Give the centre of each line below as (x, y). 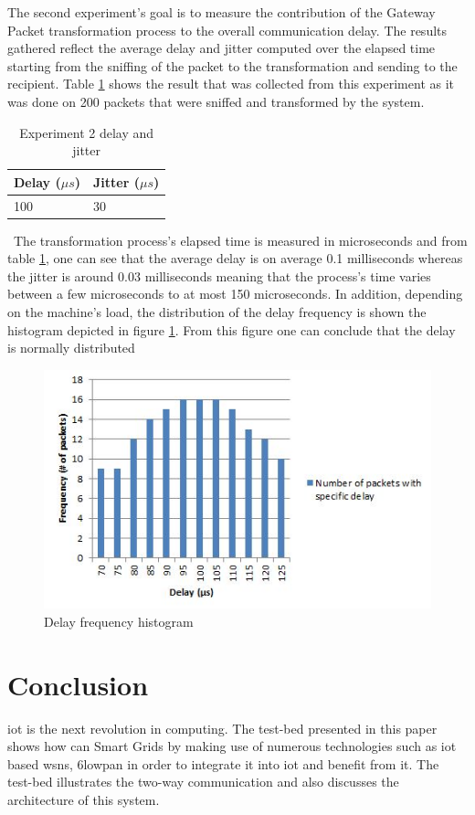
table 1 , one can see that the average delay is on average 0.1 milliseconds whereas (235, 258)
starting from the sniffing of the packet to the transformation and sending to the (232, 65)
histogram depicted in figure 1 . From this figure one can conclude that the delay (232, 329)
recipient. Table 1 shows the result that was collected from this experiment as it (231, 84)
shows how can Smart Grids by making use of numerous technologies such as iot (232, 746)
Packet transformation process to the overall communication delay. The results (227, 30)
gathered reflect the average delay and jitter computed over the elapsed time (222, 48)
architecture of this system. (84, 800)
